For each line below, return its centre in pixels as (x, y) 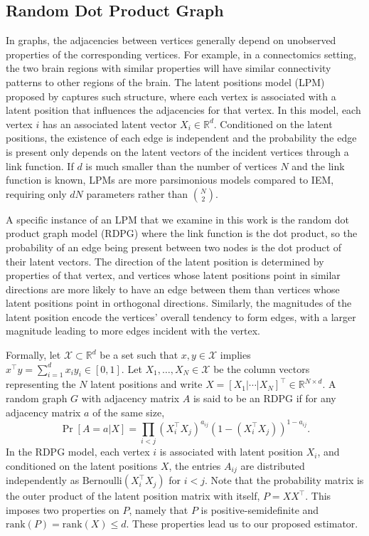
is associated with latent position (231, 452)
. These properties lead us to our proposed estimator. (242, 524)
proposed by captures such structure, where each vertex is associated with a (171, 96)
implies (235, 355)
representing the (41, 384)
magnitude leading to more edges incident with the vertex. (133, 331)
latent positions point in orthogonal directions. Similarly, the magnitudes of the (179, 303)
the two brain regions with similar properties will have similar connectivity (169, 68)
